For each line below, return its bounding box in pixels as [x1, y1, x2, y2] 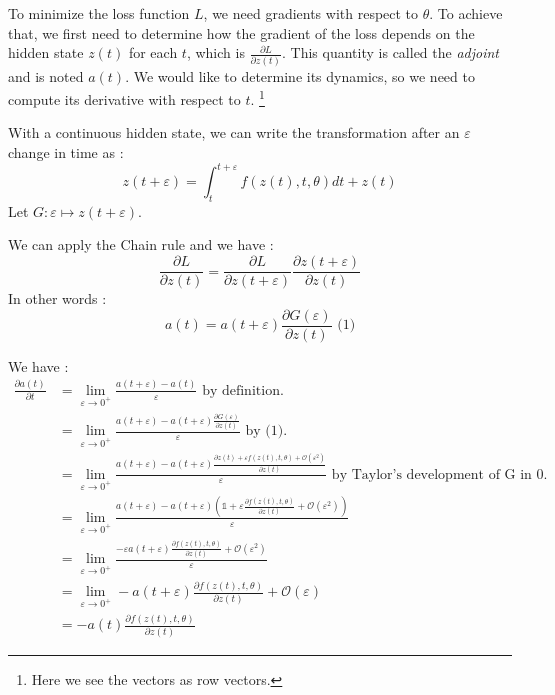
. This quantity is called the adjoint [282, 42, 499, 63]
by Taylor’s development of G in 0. [331, 467, 548, 482]
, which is [186, 42, 245, 63]
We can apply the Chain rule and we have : [8, 234, 274, 255]
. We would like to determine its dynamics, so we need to [125, 65, 475, 86]
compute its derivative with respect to [8, 88, 241, 109]
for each [128, 42, 178, 63]
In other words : [8, 288, 107, 309]
